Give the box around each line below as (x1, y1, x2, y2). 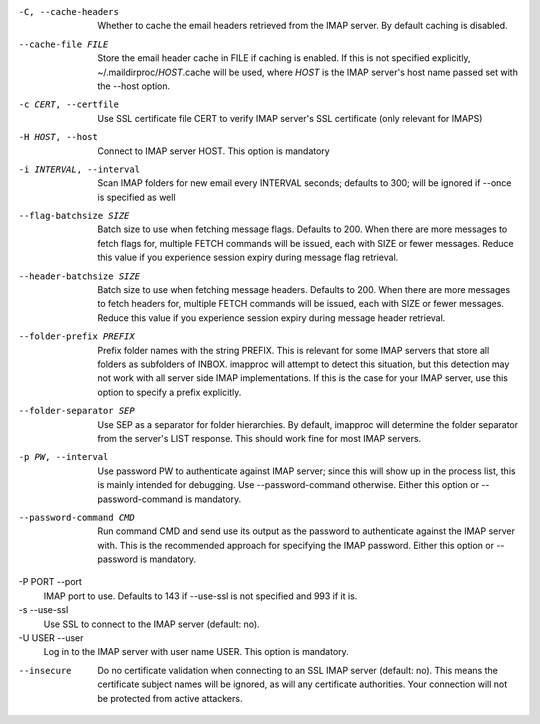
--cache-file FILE (18, 38, 109, 50)
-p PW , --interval (18, 451, 109, 463)
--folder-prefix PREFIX (18, 331, 135, 342)
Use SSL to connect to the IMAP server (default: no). (43, 618, 260, 630)
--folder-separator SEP (18, 405, 135, 417)
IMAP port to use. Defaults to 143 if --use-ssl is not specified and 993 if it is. (43, 590, 358, 602)
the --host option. (97, 80, 171, 92)
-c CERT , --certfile (18, 99, 120, 110)
